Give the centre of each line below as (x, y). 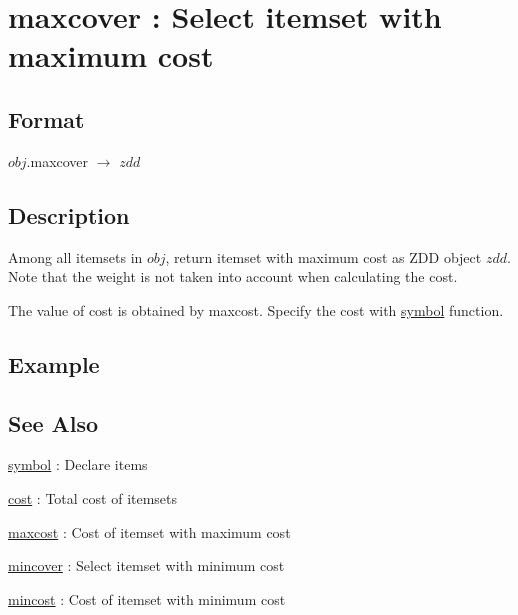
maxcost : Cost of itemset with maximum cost (149, 531)
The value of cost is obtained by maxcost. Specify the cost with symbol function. (256, 309)
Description (69, 214)
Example (54, 363)
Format (46, 118)
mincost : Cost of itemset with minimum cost (147, 598)
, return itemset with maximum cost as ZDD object (323, 256)
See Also (53, 422)
